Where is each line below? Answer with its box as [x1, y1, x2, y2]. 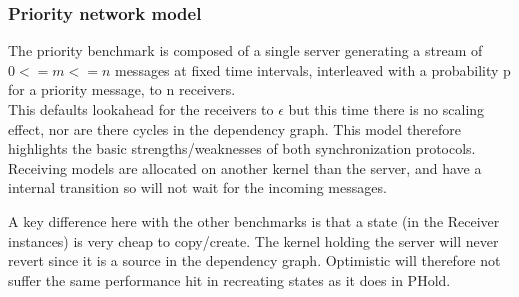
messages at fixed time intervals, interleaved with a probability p [114, 59, 511, 80]
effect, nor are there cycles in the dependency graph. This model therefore [8, 118, 462, 139]
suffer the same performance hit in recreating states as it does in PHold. [8, 269, 451, 290]
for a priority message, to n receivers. [8, 79, 236, 100]
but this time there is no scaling [288, 99, 485, 119]
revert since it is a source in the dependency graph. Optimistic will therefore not [8, 250, 501, 271]
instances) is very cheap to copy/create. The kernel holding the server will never [8, 230, 499, 251]
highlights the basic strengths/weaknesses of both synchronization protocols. [8, 138, 476, 159]
